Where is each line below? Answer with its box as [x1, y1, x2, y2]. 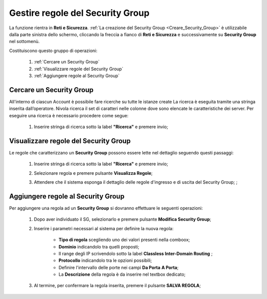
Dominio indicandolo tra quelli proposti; [58, 244, 139, 249]
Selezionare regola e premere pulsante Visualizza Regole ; [34, 170, 153, 176]
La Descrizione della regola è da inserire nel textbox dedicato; [58, 271, 186, 277]
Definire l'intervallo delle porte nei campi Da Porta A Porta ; [58, 264, 179, 270]
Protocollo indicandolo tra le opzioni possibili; [58, 257, 152, 263]
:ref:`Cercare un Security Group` [34, 59, 100, 65]
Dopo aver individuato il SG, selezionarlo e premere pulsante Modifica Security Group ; [34, 216, 211, 222]
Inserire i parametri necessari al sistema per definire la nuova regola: [34, 225, 174, 231]
